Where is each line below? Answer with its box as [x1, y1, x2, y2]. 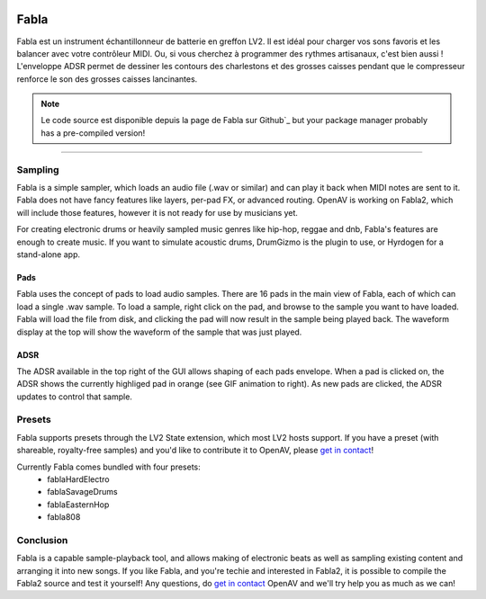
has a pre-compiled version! [40, 127, 146, 139]
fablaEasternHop [47, 499, 110, 510]
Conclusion [16, 533, 68, 546]
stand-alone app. [16, 248, 81, 260]
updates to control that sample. [16, 391, 132, 402]
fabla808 [47, 512, 81, 523]
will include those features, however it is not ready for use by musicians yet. [16, 207, 299, 218]
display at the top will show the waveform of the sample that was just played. [16, 326, 302, 337]
